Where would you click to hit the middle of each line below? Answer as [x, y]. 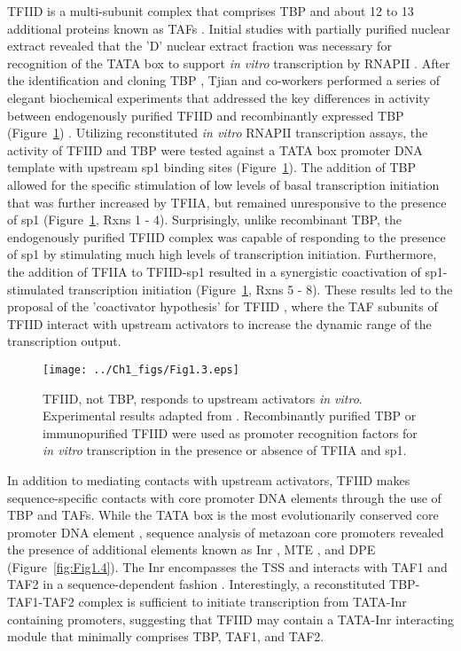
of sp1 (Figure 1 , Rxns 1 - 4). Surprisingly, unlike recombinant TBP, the [204, 220]
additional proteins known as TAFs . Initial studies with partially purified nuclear [229, 28]
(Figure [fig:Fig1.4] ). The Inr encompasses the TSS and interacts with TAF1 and [227, 566]
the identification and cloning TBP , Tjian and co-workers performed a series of [224, 80]
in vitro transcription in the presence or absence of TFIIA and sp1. [225, 450]
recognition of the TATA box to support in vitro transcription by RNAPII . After [229, 63]
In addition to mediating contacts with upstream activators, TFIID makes [209, 479]
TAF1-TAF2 [41, 602]
